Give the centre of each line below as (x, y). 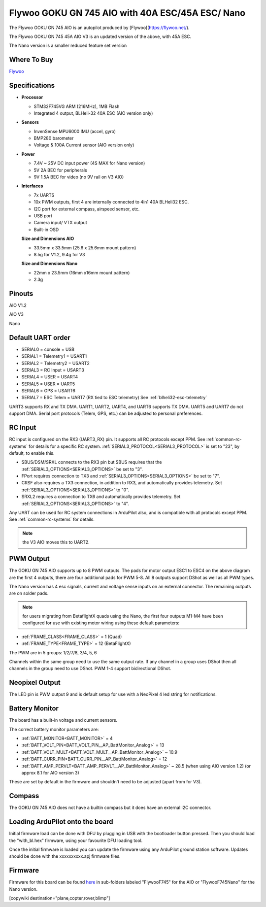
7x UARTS (44, 195)
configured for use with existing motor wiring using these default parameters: (101, 623)
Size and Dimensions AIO (48, 238)
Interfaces (32, 186)
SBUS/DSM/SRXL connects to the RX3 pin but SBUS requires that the (92, 462)
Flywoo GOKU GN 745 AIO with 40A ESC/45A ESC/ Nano (127, 13)
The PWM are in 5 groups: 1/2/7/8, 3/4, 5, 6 (53, 652)
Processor (32, 97)
